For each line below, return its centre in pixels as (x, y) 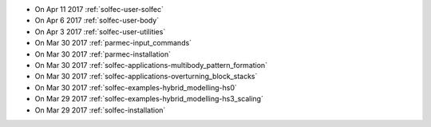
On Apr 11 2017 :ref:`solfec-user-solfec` (99, 9)
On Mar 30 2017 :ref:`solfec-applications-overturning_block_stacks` (146, 77)
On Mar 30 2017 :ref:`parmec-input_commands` (113, 43)
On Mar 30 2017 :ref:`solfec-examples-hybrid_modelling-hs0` (136, 87)
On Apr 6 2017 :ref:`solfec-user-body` (97, 21)
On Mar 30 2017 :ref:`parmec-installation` (103, 54)
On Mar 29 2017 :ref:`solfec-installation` (100, 110)
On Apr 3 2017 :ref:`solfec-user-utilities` (100, 31)
